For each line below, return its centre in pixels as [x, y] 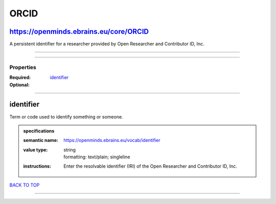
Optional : [20, 85]
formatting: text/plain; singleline [97, 157]
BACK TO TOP [25, 185]
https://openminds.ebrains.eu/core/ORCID [79, 32]
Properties [23, 67]
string [70, 150]
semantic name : [41, 140]
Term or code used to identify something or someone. [66, 117]
